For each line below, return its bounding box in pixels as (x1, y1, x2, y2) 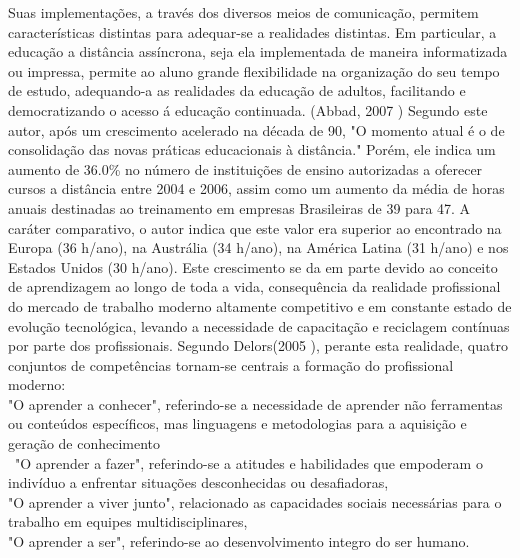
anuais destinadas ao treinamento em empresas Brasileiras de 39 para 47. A (8, 197, 471, 218)
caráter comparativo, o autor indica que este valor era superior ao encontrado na (8, 217, 502, 238)
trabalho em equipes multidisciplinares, (8, 511, 248, 532)
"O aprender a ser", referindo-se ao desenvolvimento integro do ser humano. (8, 531, 470, 552)
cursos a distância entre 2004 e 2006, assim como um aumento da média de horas (8, 178, 505, 199)
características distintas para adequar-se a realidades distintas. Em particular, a (8, 21, 497, 42)
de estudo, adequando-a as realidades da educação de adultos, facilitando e (8, 80, 466, 101)
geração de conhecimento (8, 433, 161, 454)
